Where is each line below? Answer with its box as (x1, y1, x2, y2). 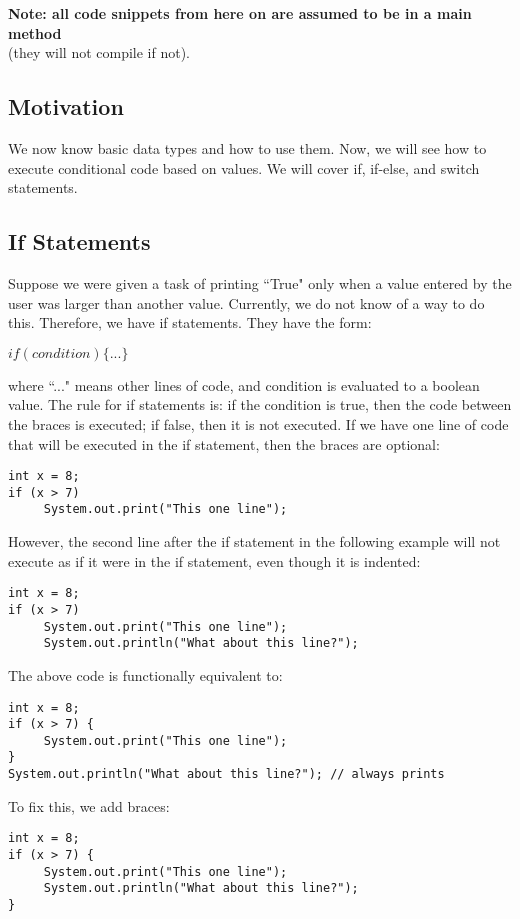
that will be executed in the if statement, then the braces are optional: (8, 433, 440, 454)
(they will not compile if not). (8, 42, 191, 63)
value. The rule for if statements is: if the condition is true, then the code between (8, 394, 512, 415)
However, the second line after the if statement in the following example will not (8, 531, 501, 552)
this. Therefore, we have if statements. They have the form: (8, 312, 372, 333)
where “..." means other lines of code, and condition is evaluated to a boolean (8, 374, 480, 395)
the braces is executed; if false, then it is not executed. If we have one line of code (8, 413, 509, 434)
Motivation (8, 91, 124, 122)
